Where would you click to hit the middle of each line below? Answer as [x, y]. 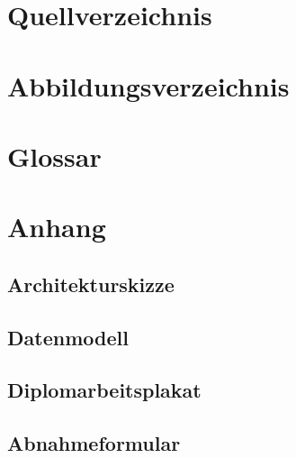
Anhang [57, 227]
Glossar [54, 156]
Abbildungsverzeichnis [148, 85]
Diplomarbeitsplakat [104, 390]
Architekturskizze [91, 284]
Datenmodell [68, 337]
